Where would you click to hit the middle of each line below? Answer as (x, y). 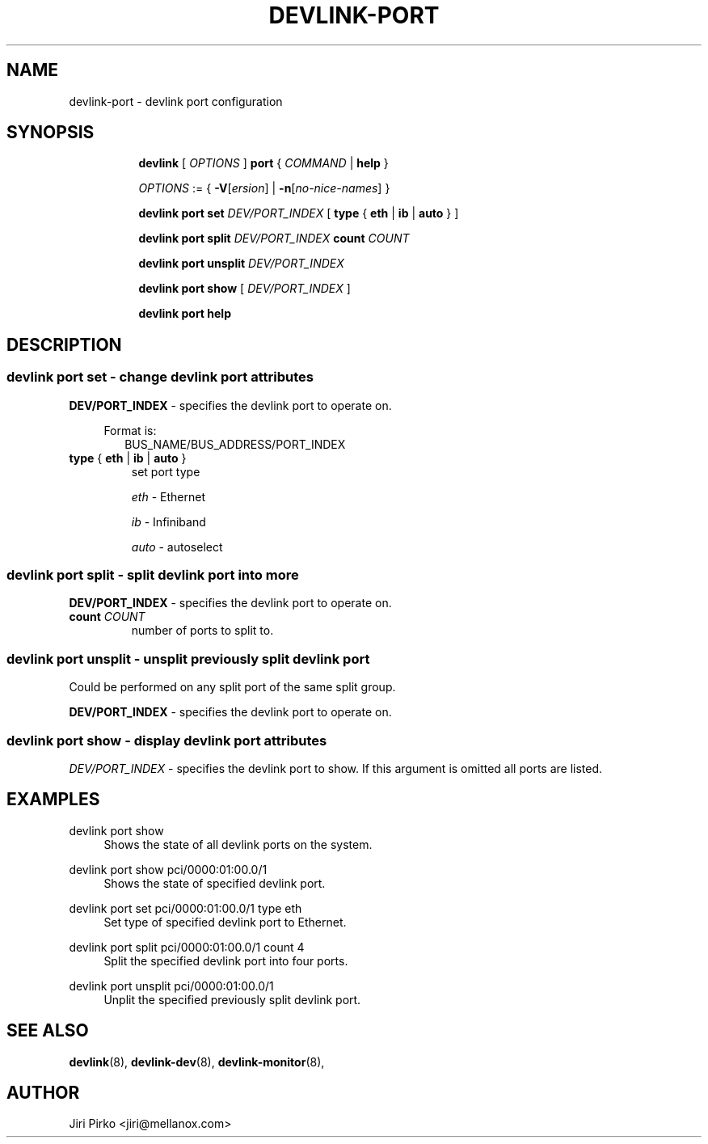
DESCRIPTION (64, 344)
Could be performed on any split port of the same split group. (232, 687)
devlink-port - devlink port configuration (176, 101)
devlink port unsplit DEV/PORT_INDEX (241, 264)
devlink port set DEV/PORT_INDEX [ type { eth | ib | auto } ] (299, 213)
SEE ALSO (48, 1031)
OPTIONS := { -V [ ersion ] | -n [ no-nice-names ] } (264, 188)
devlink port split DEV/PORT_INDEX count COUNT (274, 239)
